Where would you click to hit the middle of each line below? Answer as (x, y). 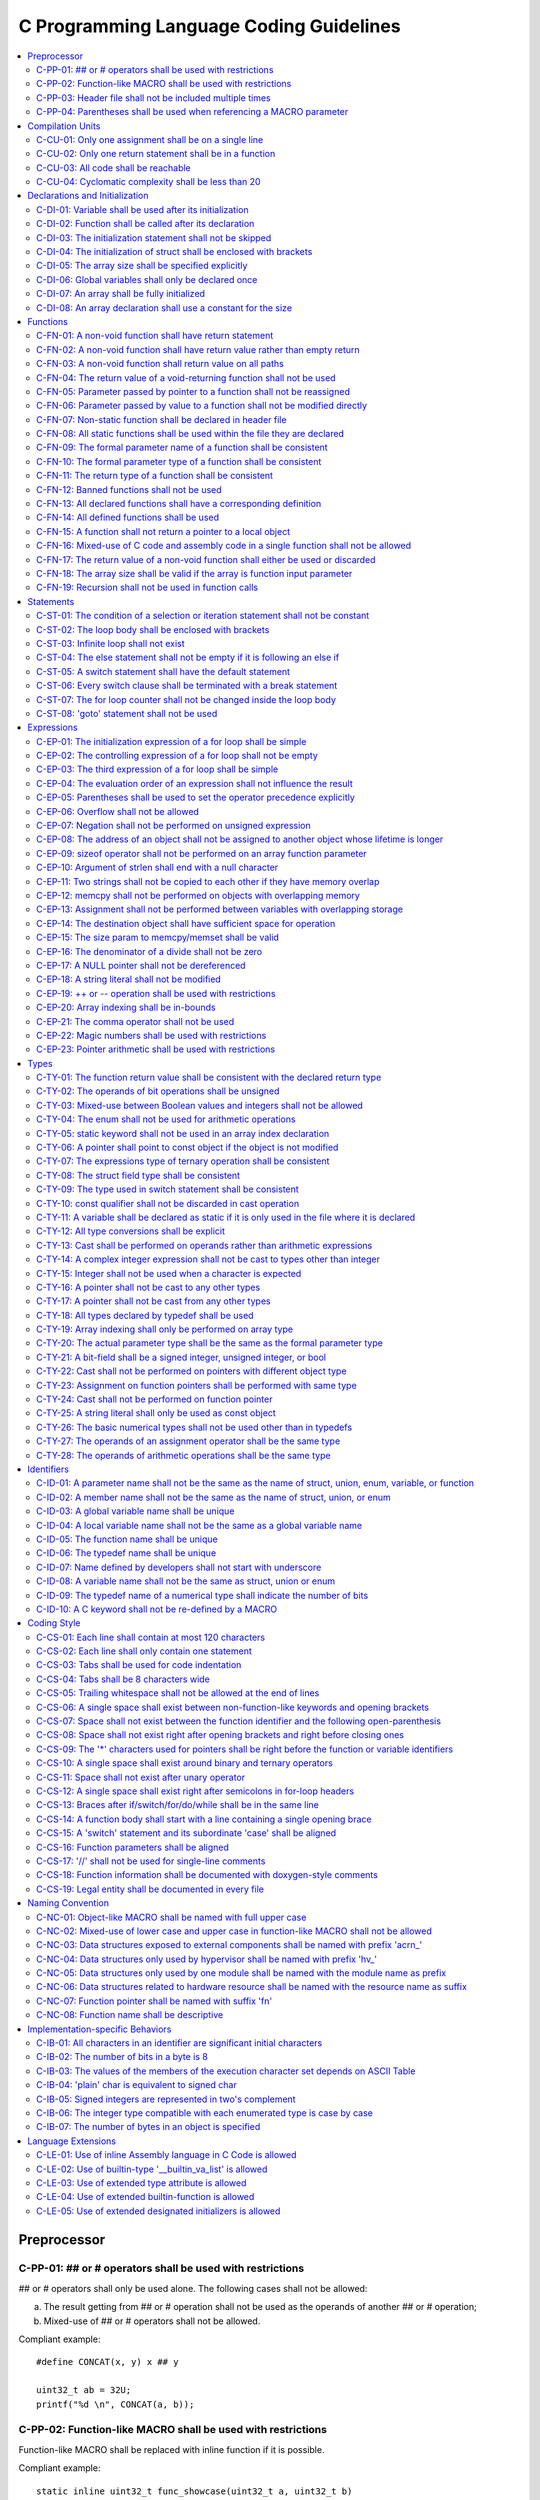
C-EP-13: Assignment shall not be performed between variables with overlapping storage (220, 909)
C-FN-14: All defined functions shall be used (128, 517)
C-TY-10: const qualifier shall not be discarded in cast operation (168, 1203)
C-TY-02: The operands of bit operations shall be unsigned (158, 1091)
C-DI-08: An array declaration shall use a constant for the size (164, 307)
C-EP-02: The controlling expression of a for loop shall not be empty (177, 756)
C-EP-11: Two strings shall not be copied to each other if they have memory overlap (208, 881)
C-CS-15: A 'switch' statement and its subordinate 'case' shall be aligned (186, 1833)
